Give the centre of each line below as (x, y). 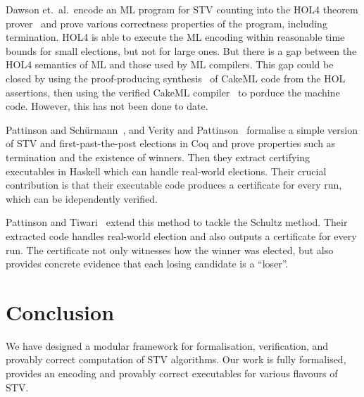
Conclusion (60, 311)
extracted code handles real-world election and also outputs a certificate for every (181, 235)
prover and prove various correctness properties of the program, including (167, 23)
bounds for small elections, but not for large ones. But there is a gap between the (181, 50)
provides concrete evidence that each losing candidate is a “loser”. (147, 264)
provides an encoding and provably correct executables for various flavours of (172, 373)
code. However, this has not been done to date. (107, 106)
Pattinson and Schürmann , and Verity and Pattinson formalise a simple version (182, 129)
